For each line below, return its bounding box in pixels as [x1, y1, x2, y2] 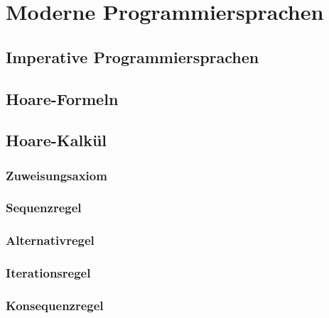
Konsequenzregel [6, 297, 104, 314]
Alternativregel [6, 231, 95, 249]
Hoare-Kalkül [6, 129, 107, 151]
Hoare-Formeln [6, 87, 119, 109]
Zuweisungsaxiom [6, 166, 107, 184]
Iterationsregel [6, 264, 91, 282]
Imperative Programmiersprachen [6, 45, 259, 67]
